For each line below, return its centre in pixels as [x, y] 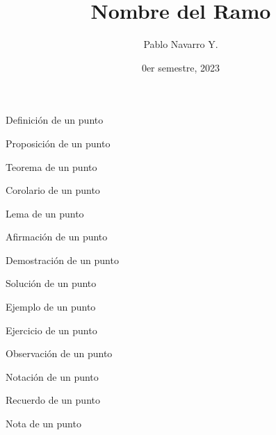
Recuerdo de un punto [53, 400]
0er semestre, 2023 [181, 67]
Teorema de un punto [51, 166]
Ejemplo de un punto [51, 307]
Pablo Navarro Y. [181, 44]
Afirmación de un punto [57, 237]
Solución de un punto [51, 283]
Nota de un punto [43, 424]
